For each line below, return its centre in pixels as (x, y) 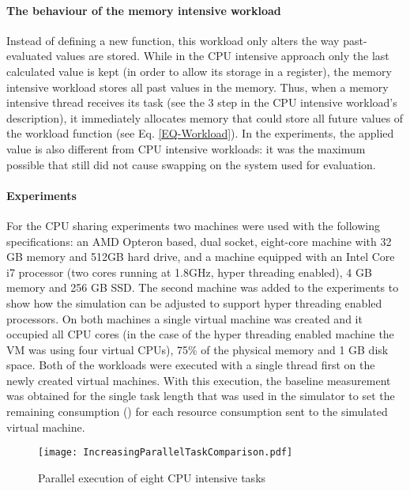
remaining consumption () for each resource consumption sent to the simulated (197, 412)
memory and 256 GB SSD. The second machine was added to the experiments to (203, 287)
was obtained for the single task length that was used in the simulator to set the (201, 396)
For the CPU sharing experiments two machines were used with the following (193, 225)
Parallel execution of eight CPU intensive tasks (152, 477)
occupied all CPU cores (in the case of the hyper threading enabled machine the (200, 334)
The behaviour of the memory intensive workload (144, 10)
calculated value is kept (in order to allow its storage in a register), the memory (199, 71)
